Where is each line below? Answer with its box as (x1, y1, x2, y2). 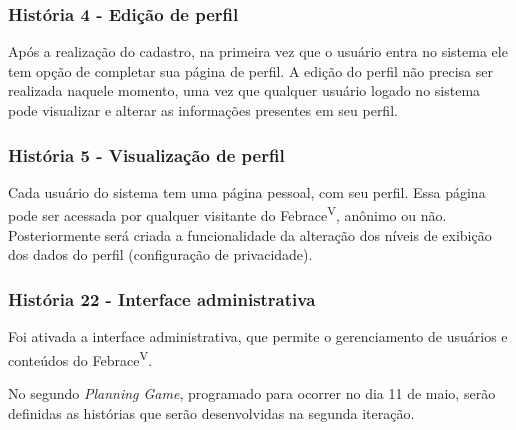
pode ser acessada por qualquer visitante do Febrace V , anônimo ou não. (8, 202, 447, 226)
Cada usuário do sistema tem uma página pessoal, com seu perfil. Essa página (8, 181, 486, 202)
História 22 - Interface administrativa (8, 286, 316, 311)
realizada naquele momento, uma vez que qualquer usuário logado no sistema (8, 80, 481, 101)
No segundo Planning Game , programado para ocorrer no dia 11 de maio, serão (8, 382, 496, 403)
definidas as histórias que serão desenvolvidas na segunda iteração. (8, 402, 415, 423)
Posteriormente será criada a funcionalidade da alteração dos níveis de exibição (8, 224, 492, 245)
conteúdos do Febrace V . (8, 346, 153, 370)
